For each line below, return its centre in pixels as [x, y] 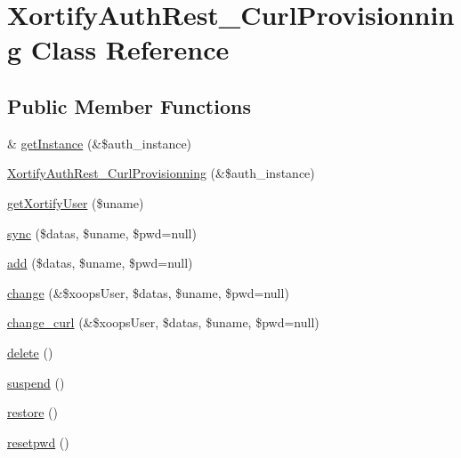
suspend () [36, 382]
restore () [32, 412]
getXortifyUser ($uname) [76, 202]
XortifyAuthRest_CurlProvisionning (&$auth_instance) [161, 173]
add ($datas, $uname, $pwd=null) [100, 263]
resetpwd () [38, 442]
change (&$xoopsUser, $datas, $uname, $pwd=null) [148, 292]
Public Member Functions [129, 105]
